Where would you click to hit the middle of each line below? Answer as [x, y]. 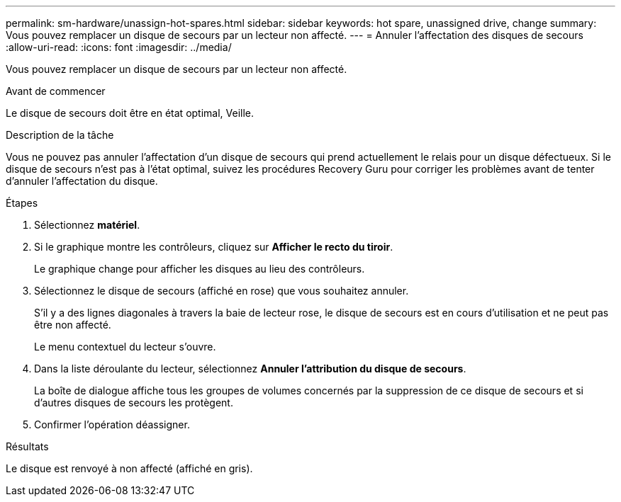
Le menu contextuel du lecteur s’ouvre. [125, 347]
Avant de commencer [56, 91]
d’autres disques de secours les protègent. [134, 403]
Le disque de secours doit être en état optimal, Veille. [130, 113]
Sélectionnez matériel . [87, 225]
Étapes [22, 203]
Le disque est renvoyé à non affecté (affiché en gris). [129, 468]
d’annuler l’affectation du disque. [82, 181]
